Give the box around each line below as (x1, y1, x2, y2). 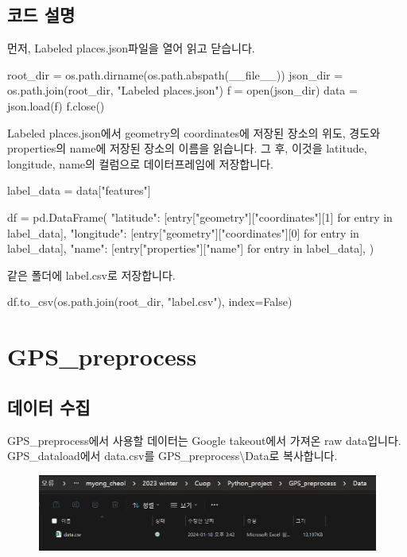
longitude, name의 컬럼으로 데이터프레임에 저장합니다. (7, 155, 273, 172)
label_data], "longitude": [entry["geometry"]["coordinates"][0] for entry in (7, 224, 359, 241)
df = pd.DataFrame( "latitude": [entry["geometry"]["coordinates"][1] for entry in (7, 208, 393, 225)
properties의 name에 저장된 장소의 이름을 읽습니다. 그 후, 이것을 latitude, (7, 140, 367, 157)
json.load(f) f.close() (7, 97, 105, 114)
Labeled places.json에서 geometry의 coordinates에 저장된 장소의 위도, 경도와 (7, 124, 381, 141)
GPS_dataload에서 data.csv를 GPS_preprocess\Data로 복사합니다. (7, 447, 338, 464)
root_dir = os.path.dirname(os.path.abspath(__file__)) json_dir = (7, 66, 343, 83)
